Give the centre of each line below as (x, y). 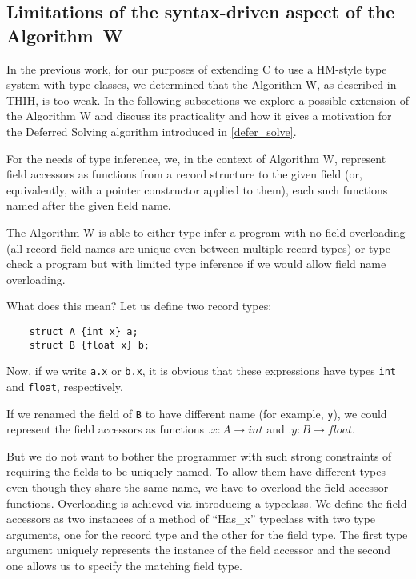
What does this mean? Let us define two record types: (139, 306)
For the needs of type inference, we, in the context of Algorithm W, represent (196, 158)
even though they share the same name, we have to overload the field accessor (198, 487)
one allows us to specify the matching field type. (124, 565)
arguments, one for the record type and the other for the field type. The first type (207, 534)
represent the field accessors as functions (106, 429)
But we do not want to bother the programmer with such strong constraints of (199, 455)
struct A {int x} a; (84, 331)
